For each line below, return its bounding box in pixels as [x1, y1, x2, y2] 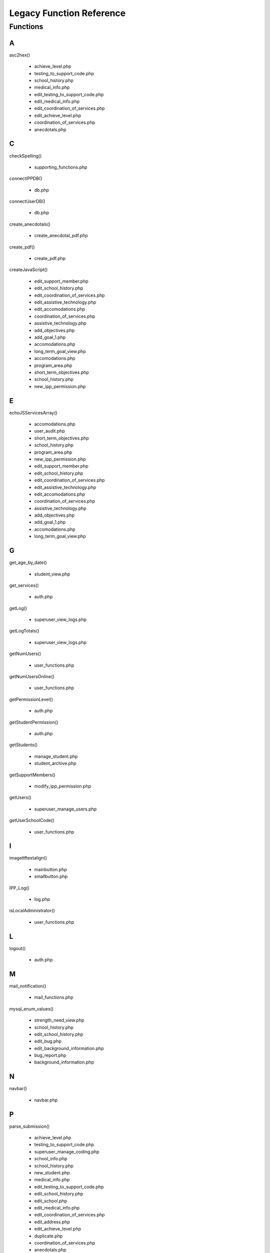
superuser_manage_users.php [34, 806, 97, 812]
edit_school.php [34, 1198, 67, 1204]
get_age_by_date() [9, 559, 47, 566]
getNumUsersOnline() [9, 674, 54, 680]
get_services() [9, 582, 39, 588]
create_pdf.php [34, 256, 66, 262]
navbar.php [34, 1097, 58, 1103]
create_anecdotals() [9, 221, 50, 227]
